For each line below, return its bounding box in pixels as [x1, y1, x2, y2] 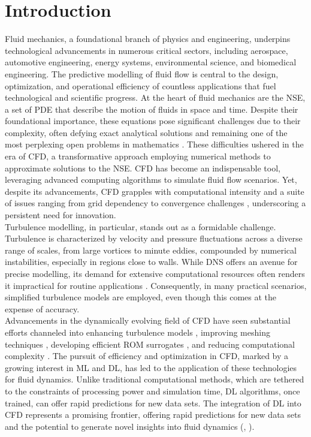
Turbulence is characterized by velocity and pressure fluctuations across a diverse [5, 232, 303, 245]
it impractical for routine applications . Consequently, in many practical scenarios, [5, 279, 307, 291]
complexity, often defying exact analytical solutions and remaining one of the [5, 126, 288, 138]
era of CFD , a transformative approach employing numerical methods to [5, 150, 271, 162]
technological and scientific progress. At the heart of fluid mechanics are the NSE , [5, 91, 306, 104]
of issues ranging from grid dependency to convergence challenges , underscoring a [5, 197, 306, 209]
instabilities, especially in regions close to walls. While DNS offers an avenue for [5, 255, 298, 268]
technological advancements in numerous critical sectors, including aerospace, [5, 44, 288, 56]
